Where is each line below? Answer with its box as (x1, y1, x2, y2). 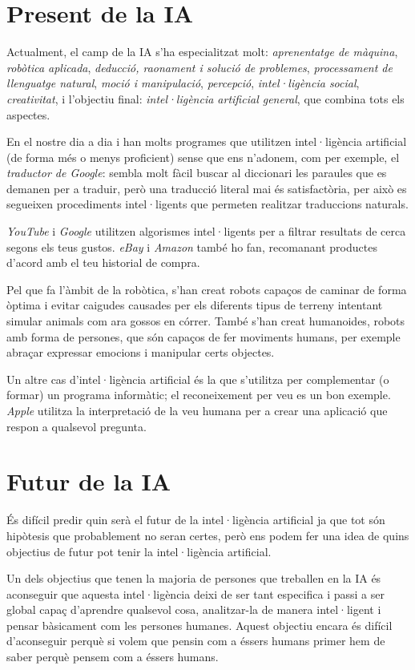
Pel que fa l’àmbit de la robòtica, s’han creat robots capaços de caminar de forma (6, 281, 407, 297)
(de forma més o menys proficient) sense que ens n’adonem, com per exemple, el (6, 148, 400, 165)
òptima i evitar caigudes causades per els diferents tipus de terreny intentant (6, 297, 383, 313)
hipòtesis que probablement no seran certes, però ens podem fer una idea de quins (6, 527, 409, 543)
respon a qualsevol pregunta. (6, 418, 147, 434)
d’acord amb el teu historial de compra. (6, 254, 200, 271)
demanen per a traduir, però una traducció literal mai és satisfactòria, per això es (6, 180, 407, 196)
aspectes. (6, 106, 50, 123)
